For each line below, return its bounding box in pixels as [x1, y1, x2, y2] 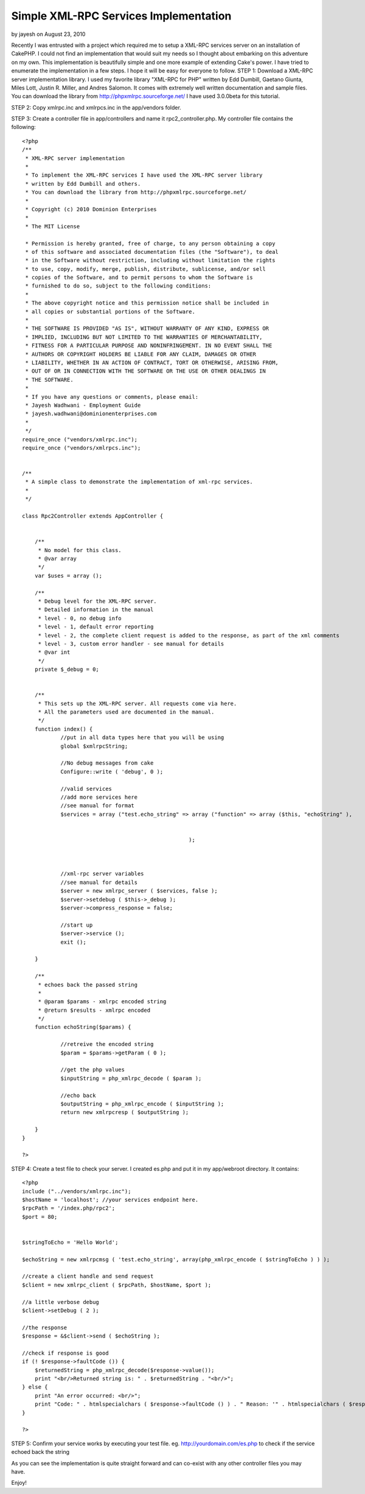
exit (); [60, 938, 86, 945]
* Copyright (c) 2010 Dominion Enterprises [25, 206, 158, 212]
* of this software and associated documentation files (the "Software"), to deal [25, 248, 279, 255]
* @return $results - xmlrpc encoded [38, 1006, 151, 1014]
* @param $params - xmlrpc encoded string [38, 998, 167, 1005]
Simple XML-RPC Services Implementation [11, 9, 232, 23]
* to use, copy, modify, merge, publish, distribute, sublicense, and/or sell [25, 265, 266, 272]
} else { [22, 1384, 48, 1391]
